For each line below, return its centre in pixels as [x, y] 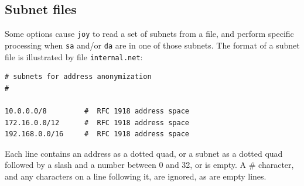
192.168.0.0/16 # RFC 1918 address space [97, 134]
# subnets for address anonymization [78, 77]
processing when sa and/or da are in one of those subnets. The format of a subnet [152, 45]
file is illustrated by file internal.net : [74, 56]
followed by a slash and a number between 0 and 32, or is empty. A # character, [149, 165]
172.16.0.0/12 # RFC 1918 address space [97, 123]
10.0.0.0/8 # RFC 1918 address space [97, 111]
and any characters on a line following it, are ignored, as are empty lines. [136, 176]
